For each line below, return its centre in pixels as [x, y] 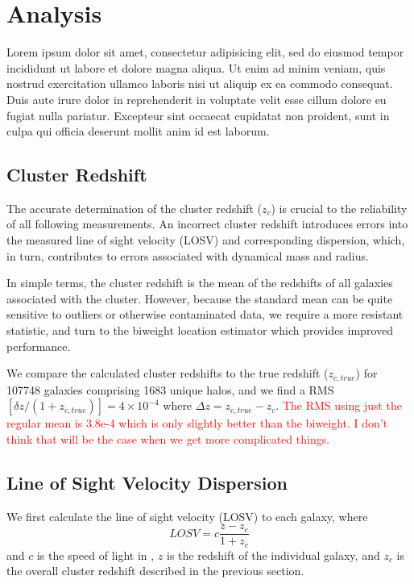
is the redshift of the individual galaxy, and [273, 555]
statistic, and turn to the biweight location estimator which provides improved [200, 330]
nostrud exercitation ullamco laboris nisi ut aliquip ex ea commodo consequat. [200, 83]
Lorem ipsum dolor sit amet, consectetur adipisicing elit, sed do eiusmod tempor [205, 52]
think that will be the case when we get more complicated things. [168, 438]
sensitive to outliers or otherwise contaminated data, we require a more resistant [205, 314]
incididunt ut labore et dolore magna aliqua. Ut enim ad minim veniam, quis [196, 67]
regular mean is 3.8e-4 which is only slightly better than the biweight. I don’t [197, 423]
